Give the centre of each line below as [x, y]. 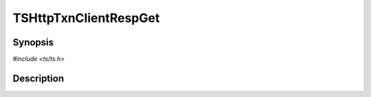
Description [38, 78]
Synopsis [33, 42]
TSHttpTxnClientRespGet [86, 18]
